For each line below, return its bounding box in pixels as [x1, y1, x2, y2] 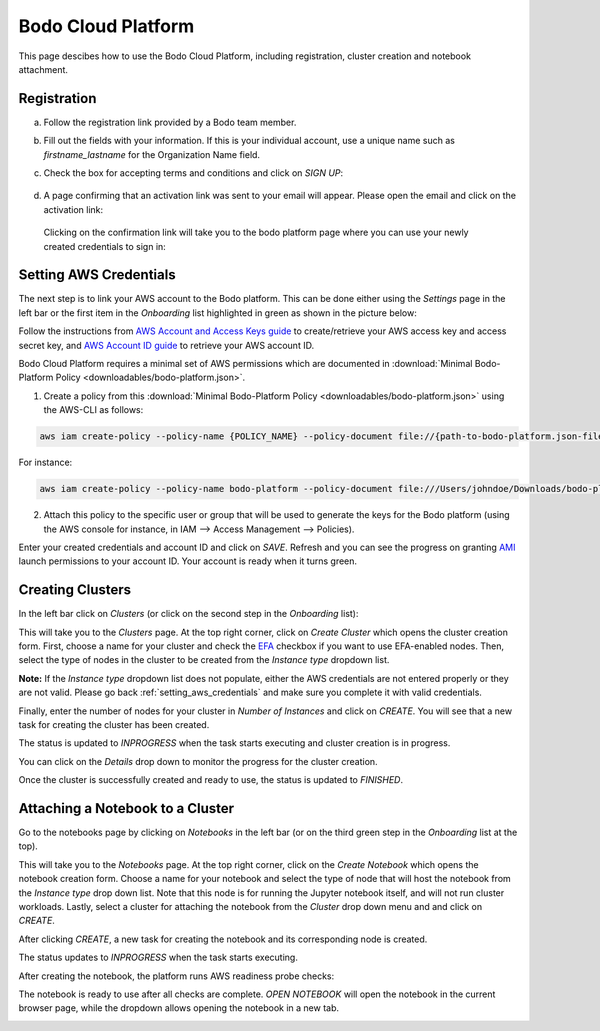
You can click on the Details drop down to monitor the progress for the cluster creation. [18, 755, 379, 767]
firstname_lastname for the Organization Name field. [43, 148, 260, 160]
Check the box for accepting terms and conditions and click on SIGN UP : [43, 167, 344, 179]
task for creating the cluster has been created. [18, 718, 210, 730]
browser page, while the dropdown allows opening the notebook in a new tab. [18, 1002, 340, 1014]
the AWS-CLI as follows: [43, 404, 144, 416]
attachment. [18, 63, 69, 75]
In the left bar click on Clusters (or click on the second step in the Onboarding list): [18, 608, 359, 620]
